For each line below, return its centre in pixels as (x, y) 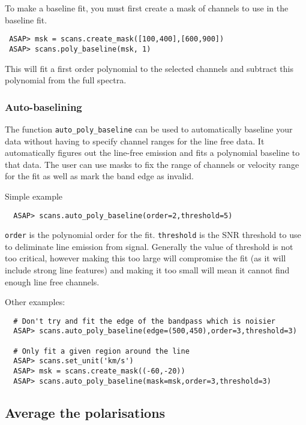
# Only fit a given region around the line (101, 351)
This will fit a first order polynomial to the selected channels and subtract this (149, 68)
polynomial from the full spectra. (66, 80)
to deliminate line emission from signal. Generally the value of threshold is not (149, 246)
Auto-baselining (43, 106)
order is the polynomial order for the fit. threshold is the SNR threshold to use (153, 235)
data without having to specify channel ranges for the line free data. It (135, 141)
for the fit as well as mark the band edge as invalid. (99, 176)
